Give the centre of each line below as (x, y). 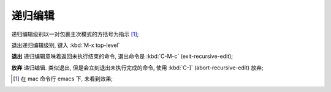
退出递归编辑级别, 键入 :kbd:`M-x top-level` (66, 45)
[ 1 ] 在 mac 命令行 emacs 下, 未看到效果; (63, 79)
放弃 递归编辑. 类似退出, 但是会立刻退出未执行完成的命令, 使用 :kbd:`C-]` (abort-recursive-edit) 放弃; (137, 68)
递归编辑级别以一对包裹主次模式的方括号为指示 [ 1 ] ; (75, 34)
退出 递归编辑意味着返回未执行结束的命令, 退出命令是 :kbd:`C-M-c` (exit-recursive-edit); (122, 56)
